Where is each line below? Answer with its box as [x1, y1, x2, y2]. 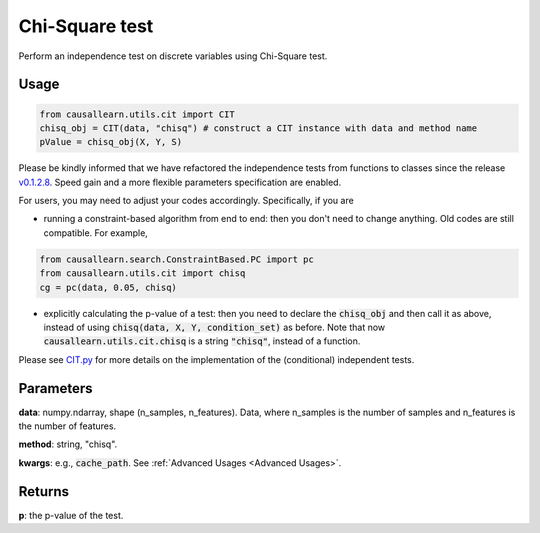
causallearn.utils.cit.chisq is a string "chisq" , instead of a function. [43, 335, 361, 347]
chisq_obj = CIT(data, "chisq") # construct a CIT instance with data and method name [39, 122, 478, 134]
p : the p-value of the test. [18, 509, 124, 521]
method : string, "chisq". [18, 438, 118, 450]
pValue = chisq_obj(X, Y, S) [39, 136, 183, 148]
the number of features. [18, 420, 117, 432]
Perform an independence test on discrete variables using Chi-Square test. [18, 50, 328, 62]
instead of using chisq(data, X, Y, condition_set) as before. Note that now [43, 321, 386, 334]
